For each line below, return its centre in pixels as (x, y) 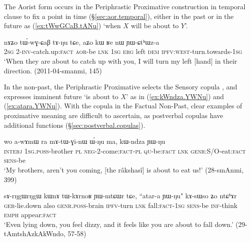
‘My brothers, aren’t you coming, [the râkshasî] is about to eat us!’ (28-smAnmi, (124, 169)
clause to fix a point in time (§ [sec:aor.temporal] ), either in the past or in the (119, 16)
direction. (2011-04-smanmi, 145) (53, 70)
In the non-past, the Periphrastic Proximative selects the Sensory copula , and (121, 87)
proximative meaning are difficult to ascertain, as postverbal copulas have (114, 115)
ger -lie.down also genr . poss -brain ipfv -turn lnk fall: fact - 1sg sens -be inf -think (121, 205)
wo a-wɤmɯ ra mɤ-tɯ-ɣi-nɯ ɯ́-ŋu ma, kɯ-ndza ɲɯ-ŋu (85, 141)
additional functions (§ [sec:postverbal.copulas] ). (75, 125)
